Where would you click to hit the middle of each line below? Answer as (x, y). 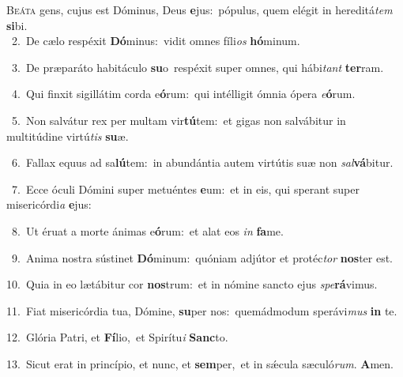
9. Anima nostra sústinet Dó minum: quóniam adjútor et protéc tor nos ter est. (202, 257)
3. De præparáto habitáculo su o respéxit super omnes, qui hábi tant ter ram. (198, 67)
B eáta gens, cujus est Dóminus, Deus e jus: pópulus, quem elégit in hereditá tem (200, 9)
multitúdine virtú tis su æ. (68, 136)
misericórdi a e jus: (49, 204)
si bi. (17, 25)
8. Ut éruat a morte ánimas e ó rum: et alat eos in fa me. (147, 230)
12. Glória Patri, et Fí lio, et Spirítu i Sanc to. (117, 337)
